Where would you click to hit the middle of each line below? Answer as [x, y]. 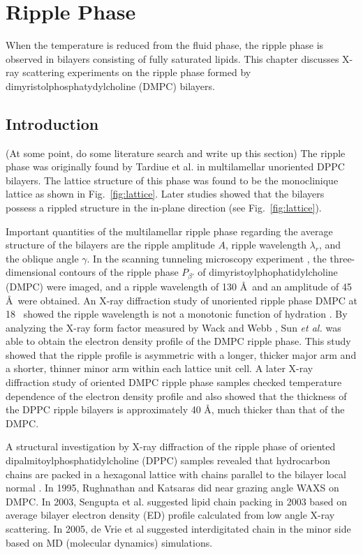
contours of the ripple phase [119, 272]
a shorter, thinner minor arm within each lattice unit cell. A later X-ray [160, 368]
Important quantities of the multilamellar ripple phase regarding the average [169, 231]
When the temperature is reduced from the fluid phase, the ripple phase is [165, 45]
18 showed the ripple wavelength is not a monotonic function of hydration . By [177, 314]
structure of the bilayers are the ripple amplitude [110, 245]
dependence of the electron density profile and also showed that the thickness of [176, 395]
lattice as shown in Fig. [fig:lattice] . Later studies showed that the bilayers [165, 194]
